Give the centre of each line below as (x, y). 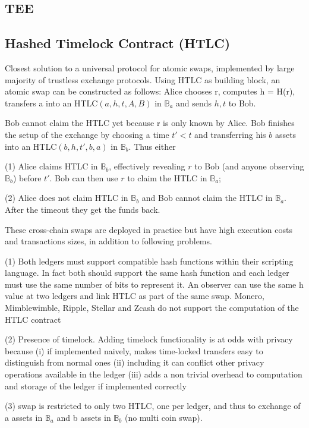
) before (27, 177)
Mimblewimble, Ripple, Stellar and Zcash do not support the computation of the (152, 308)
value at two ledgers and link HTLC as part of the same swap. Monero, (135, 296)
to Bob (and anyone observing (249, 166)
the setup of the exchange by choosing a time (87, 134)
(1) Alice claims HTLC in (51, 166)
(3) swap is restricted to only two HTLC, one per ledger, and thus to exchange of (153, 406)
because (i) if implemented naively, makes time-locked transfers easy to (134, 350)
